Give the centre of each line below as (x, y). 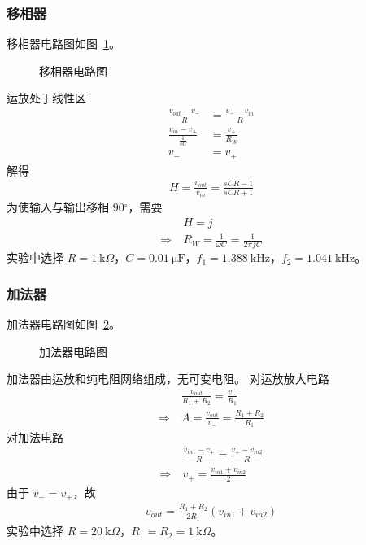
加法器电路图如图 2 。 (63, 324)
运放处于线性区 (46, 98)
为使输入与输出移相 (58, 207)
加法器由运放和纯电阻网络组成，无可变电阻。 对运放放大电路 (168, 379)
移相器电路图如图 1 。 (63, 44)
